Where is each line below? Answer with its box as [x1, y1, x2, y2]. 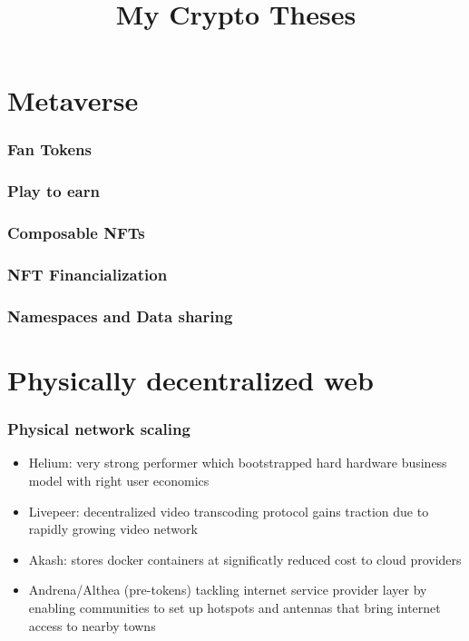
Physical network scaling [7, 418, 191, 440]
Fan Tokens [7, 138, 92, 161]
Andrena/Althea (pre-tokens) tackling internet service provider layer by [28, 580, 427, 599]
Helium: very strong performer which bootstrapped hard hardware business [28, 453, 447, 472]
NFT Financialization [7, 263, 168, 286]
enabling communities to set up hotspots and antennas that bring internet [28, 597, 441, 616]
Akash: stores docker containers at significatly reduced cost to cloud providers [28, 549, 462, 568]
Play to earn [7, 180, 100, 202]
